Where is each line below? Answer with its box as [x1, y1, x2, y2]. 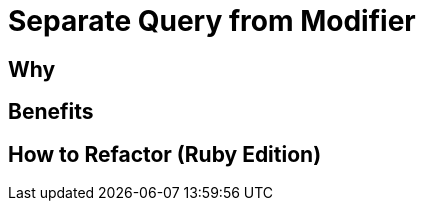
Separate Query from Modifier [8, 4, 416, 38]
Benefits [8, 99, 94, 125]
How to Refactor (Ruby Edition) [8, 141, 322, 167]
